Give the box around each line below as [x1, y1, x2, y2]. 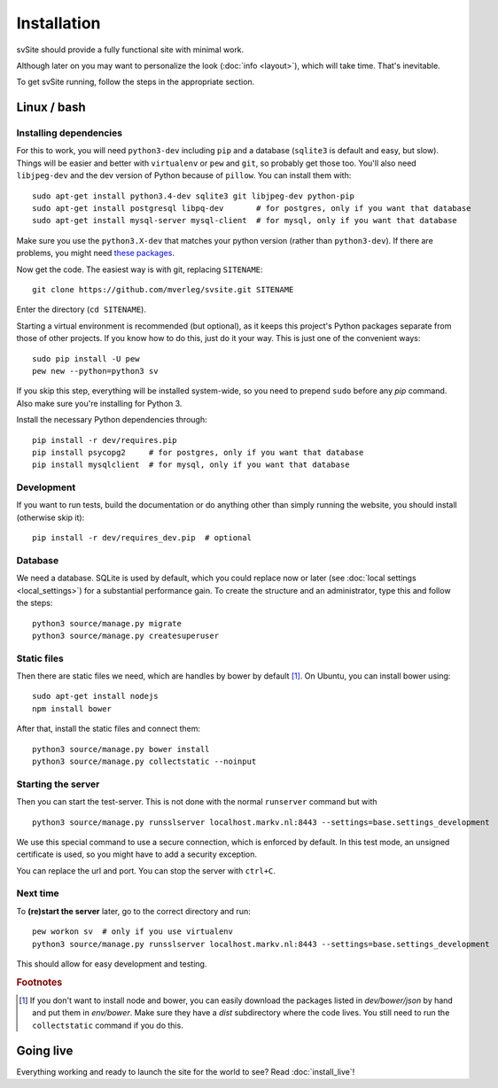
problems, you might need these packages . [16, 248, 175, 259]
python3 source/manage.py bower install [32, 744, 210, 754]
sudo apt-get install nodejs [32, 691, 159, 702]
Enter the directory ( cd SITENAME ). [16, 304, 146, 315]
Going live [16, 1043, 74, 1058]
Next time [16, 887, 59, 899]
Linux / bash [16, 100, 86, 115]
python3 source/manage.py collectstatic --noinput [32, 757, 257, 766]
